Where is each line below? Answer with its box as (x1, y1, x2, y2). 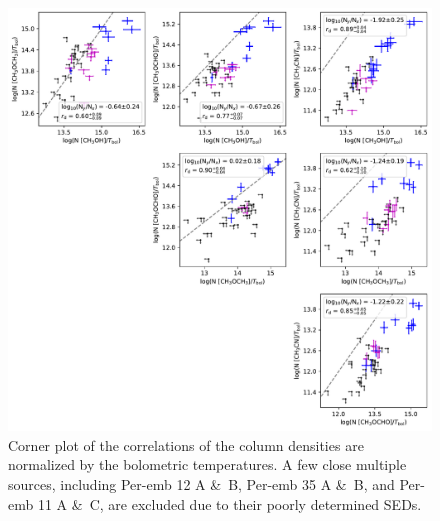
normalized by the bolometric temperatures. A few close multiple (8, 454, 407, 475)
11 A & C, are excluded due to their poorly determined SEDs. (37, 493, 422, 514)
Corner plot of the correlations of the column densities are (8, 434, 364, 455)
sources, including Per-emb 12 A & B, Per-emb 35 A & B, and (8, 473, 395, 494)
